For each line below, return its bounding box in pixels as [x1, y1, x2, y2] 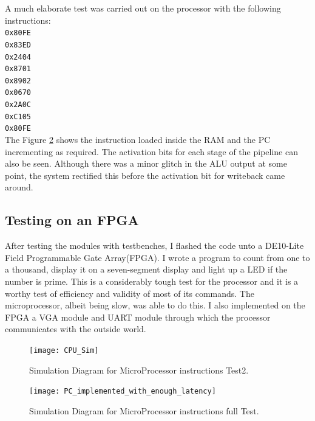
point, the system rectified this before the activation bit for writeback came [5, 169, 285, 181]
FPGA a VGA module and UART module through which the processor [5, 310, 271, 323]
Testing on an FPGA [5, 211, 139, 229]
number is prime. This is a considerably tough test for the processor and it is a [5, 275, 299, 288]
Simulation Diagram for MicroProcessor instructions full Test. [29, 404, 259, 417]
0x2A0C [5, 100, 31, 110]
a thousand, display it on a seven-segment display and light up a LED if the [5, 263, 288, 276]
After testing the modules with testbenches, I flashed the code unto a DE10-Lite [5, 239, 304, 252]
